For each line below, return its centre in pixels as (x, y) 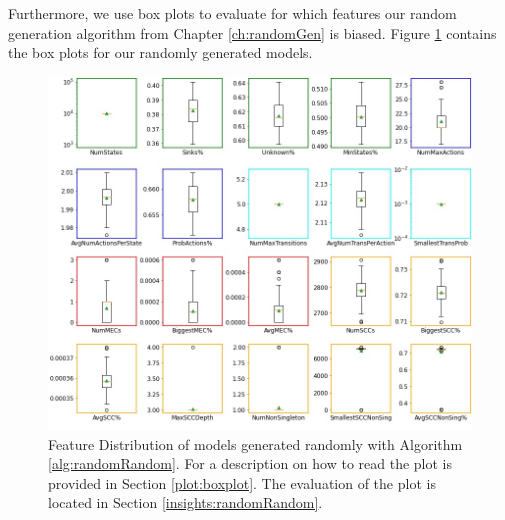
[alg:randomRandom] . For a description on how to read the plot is (250, 463)
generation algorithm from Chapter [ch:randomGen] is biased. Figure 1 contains (252, 32)
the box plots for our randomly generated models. (160, 52)
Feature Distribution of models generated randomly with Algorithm (255, 443)
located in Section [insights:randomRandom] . (185, 502)
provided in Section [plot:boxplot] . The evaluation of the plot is (242, 482)
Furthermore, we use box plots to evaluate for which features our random (232, 13)
